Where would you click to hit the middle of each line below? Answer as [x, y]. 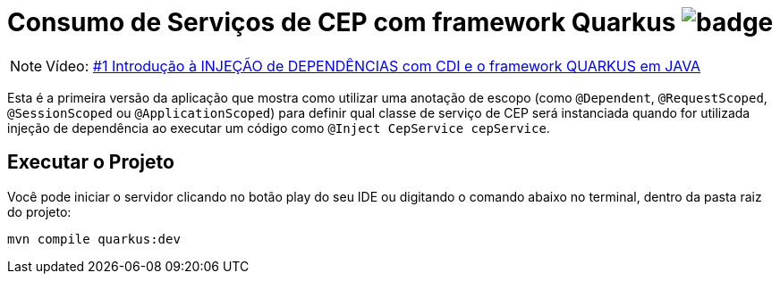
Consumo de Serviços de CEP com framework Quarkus [342, 22]
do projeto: [39, 211]
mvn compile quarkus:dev [94, 239]
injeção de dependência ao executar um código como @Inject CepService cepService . [279, 128]
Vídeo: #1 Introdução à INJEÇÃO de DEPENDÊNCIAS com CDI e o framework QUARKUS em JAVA [373, 66]
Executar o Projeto [91, 162]
